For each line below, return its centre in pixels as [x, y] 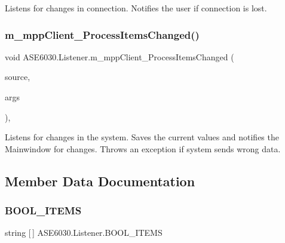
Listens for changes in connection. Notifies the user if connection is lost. [136, 8]
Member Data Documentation [100, 181]
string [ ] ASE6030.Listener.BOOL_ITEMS [84, 233]
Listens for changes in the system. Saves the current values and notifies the [142, 137]
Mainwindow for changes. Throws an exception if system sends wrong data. [143, 148]
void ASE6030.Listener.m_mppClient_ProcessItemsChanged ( [119, 56]
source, [18, 77]
